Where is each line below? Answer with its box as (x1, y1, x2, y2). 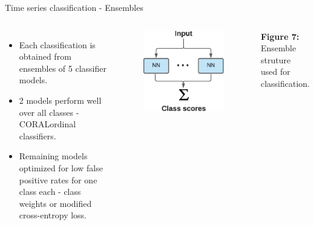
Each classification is (19, 38, 96, 51)
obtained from (19, 50, 71, 63)
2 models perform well (19, 93, 102, 106)
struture (260, 53, 291, 66)
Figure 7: (260, 30, 299, 42)
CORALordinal (19, 118, 76, 130)
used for (260, 65, 290, 78)
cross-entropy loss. (19, 209, 87, 221)
